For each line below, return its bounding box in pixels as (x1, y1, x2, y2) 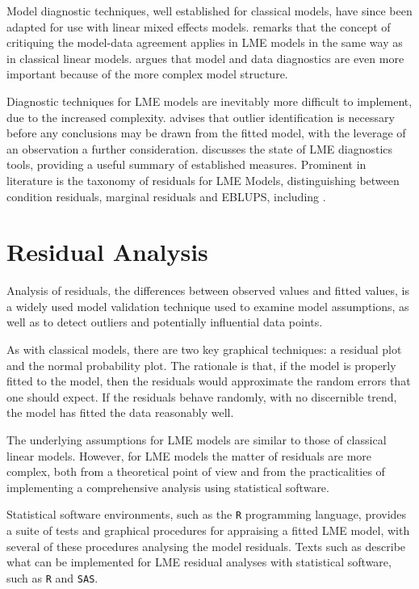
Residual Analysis (6, 235, 208, 268)
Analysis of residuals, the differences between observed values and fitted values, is (6, 282, 409, 299)
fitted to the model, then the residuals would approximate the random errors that (6, 372, 411, 389)
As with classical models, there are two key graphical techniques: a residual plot (6, 341, 402, 358)
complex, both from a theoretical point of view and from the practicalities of (6, 463, 385, 480)
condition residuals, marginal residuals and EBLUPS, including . (6, 187, 326, 204)
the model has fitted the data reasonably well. (6, 404, 234, 421)
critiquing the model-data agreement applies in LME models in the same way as (6, 34, 403, 51)
